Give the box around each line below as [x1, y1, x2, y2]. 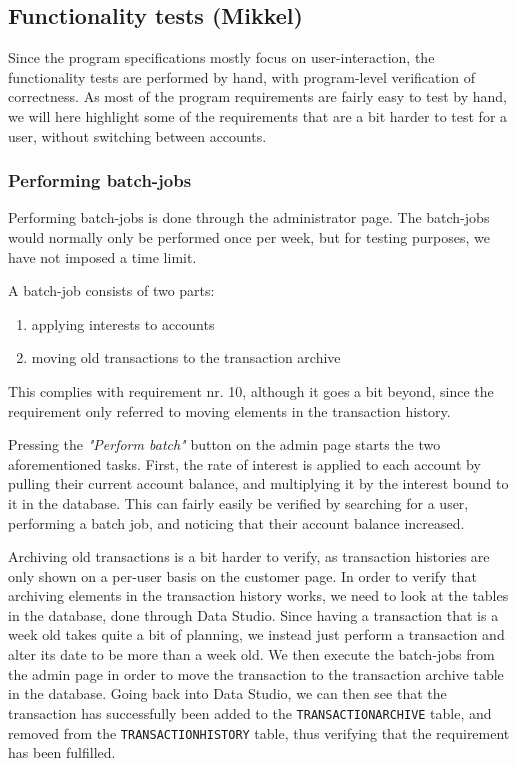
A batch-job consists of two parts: [8, 280, 215, 301]
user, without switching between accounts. [8, 125, 267, 146]
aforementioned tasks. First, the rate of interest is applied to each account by [8, 453, 481, 474]
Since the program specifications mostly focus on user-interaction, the [8, 47, 435, 68]
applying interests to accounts [31, 313, 215, 334]
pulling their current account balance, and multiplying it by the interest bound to [8, 473, 509, 494]
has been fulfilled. [8, 742, 116, 763]
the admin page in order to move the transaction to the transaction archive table [8, 663, 504, 684]
